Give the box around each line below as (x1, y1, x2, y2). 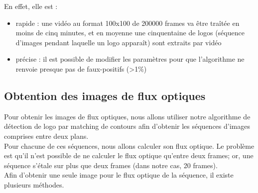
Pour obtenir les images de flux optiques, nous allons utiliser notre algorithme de (4, 111, 251, 121)
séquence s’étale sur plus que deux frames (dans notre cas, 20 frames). (4, 160, 218, 170)
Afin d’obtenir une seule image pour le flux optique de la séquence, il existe (4, 170, 234, 180)
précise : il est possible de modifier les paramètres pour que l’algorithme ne (15, 54, 245, 64)
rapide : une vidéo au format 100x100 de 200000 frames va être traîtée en (15, 17, 240, 28)
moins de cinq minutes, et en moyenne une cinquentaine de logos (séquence (15, 27, 245, 38)
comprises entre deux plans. (4, 130, 89, 141)
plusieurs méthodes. (4, 179, 64, 190)
